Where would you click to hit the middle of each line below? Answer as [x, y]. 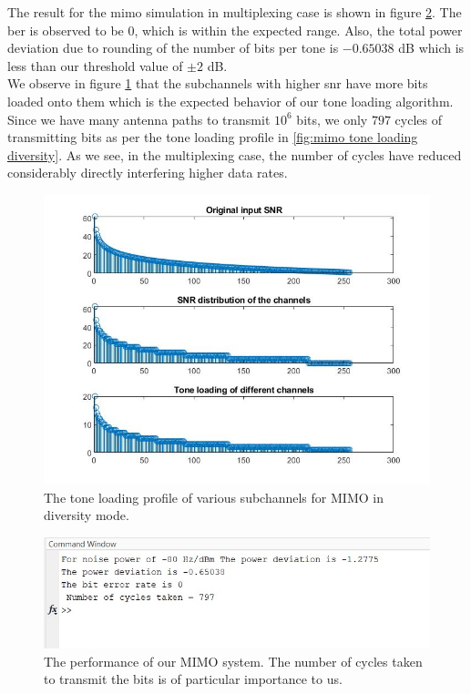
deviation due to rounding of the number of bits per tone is [173, 48]
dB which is [431, 48]
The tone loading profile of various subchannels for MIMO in [214, 497]
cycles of [418, 119]
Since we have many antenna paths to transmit [139, 119]
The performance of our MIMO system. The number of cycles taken [233, 661]
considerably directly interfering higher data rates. [148, 173]
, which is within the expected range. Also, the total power [298, 30]
